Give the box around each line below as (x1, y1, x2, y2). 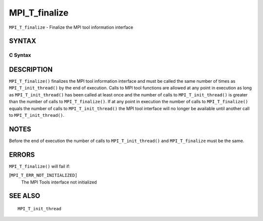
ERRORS (9, 150, 35, 159)
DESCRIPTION (9, 65, 53, 74)
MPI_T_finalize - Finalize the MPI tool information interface (9, 24, 133, 30)
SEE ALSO (9, 192, 40, 200)
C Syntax (9, 52, 31, 58)
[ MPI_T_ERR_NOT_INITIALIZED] (9, 172, 78, 178)
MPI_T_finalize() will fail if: (9, 163, 71, 169)
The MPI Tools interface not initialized (21, 179, 97, 185)
